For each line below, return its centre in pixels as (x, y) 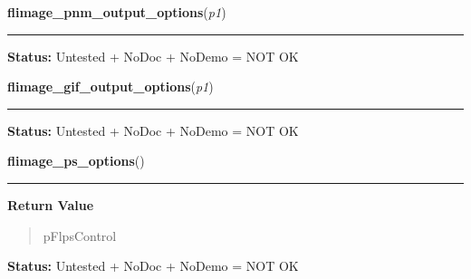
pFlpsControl (80, 235)
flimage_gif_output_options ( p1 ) (111, 87)
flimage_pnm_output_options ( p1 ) (117, 12)
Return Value (51, 204)
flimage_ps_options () (76, 161)
